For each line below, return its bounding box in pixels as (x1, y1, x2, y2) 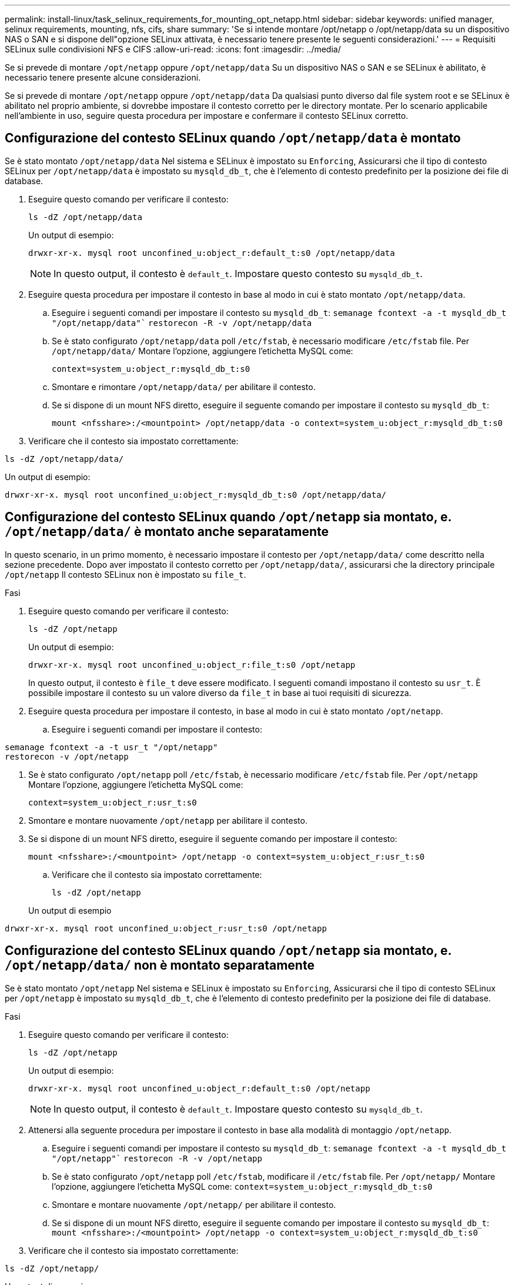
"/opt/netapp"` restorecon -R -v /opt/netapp (52, 1153, 262, 1163)
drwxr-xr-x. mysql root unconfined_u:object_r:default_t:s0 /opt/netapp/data (28, 248, 395, 258)
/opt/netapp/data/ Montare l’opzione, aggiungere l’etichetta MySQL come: (52, 345, 353, 356)
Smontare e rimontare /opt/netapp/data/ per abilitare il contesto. (52, 381, 316, 392)
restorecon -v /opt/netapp (5, 751, 129, 761)
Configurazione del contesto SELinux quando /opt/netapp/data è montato (5, 131, 461, 146)
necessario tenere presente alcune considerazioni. (5, 72, 201, 82)
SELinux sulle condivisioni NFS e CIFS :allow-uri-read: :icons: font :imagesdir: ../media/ (5, 44, 341, 54)
